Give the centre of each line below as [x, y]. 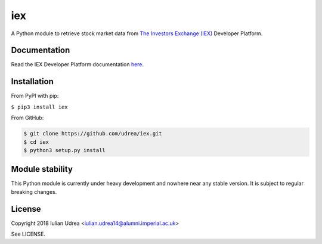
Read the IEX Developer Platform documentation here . [78, 64]
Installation [32, 81]
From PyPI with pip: [35, 96]
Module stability [42, 169]
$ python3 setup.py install [64, 150]
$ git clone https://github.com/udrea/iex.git [93, 134]
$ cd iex [36, 142]
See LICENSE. [28, 234]
